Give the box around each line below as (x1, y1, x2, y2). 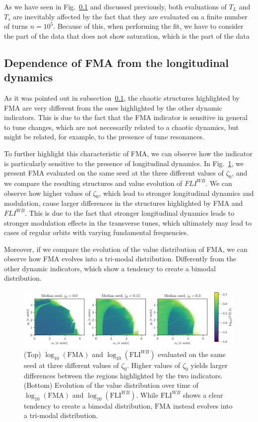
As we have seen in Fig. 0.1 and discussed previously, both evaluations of (4, 1, 227, 11)
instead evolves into (173, 400, 233, 411)
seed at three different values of (24, 360, 119, 370)
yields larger (191, 360, 228, 370)
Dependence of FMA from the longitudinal (4, 55, 229, 70)
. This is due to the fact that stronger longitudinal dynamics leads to (25, 207, 235, 218)
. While (136, 389, 158, 400)
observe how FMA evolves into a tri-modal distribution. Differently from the (4, 253, 236, 264)
